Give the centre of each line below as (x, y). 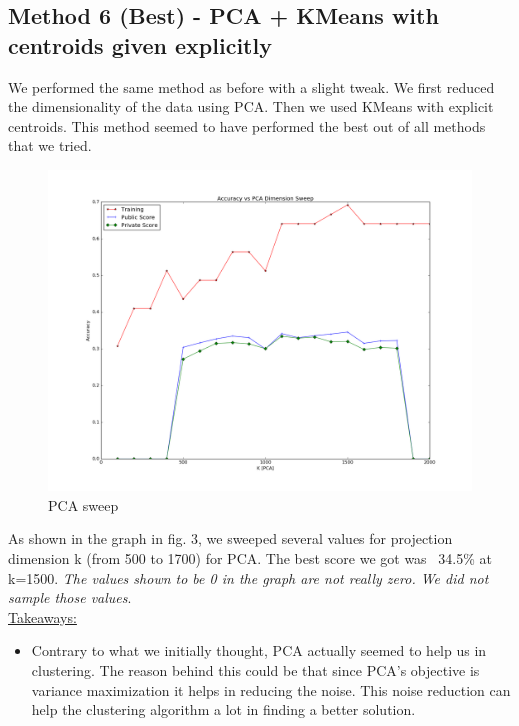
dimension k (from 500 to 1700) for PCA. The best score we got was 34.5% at (250, 558)
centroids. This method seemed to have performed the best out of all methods (247, 125)
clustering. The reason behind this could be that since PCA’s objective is (255, 670)
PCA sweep (83, 504)
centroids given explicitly (140, 44)
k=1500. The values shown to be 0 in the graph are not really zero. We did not (248, 577)
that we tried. (50, 145)
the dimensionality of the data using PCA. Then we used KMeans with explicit (251, 106)
